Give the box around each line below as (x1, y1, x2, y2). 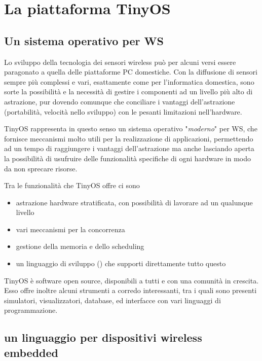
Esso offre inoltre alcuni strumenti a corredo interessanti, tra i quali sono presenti (4, 285, 257, 296)
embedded (4, 344, 58, 360)
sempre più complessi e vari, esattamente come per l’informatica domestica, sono (4, 76, 254, 87)
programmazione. (4, 305, 58, 315)
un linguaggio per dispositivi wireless (4, 330, 202, 345)
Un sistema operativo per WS (4, 32, 164, 48)
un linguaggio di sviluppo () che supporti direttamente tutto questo (16, 258, 226, 269)
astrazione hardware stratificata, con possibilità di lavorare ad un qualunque (16, 197, 253, 207)
